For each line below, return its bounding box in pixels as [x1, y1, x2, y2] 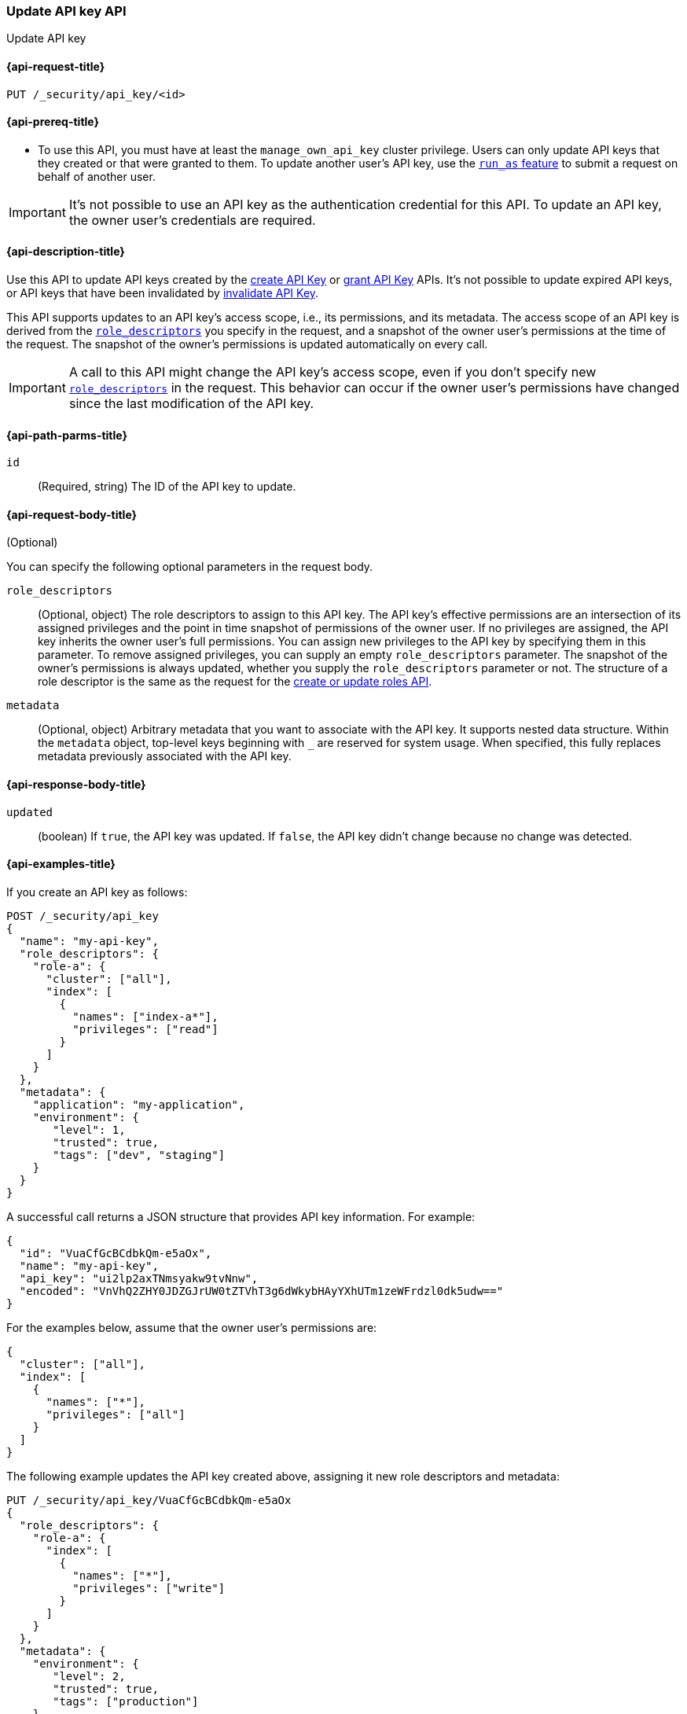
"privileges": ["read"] [72, 1022, 219, 1035]
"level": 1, [53, 1123, 126, 1136]
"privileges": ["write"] [72, 1581, 226, 1594]
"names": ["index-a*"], [72, 1010, 219, 1023]
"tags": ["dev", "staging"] [53, 1148, 226, 1161]
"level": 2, [53, 1669, 126, 1683]
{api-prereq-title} [6, 115, 100, 129]
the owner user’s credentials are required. [68, 211, 316, 228]
